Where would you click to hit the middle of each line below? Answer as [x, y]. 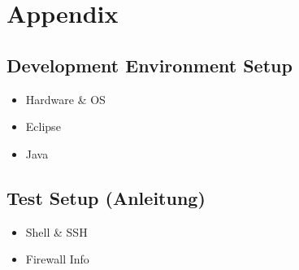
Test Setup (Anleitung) [106, 197]
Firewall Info [57, 259]
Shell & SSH [56, 231]
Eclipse [43, 126]
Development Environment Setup [149, 65]
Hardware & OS [65, 99]
